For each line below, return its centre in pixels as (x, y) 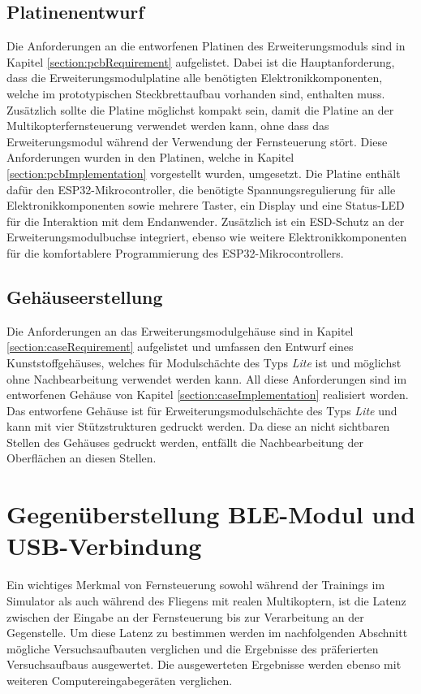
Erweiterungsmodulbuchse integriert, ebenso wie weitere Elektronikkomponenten (207, 237)
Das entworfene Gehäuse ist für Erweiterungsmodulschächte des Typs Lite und (202, 410)
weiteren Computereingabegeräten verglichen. (120, 680)
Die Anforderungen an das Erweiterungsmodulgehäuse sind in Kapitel (180, 330)
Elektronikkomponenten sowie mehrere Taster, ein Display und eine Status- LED (206, 205)
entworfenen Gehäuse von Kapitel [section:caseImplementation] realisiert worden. (208, 395)
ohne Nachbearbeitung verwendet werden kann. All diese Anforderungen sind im (207, 378)
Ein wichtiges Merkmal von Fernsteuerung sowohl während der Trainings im (196, 585)
